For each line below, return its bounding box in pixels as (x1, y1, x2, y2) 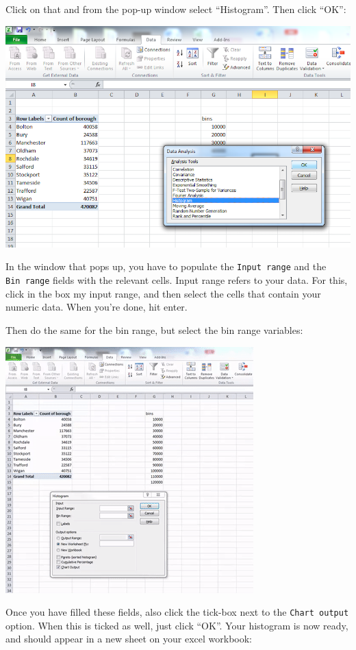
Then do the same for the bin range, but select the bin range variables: (5, 322, 303, 337)
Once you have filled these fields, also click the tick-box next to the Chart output (5, 605, 349, 619)
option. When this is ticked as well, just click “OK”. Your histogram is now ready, (5, 618, 348, 632)
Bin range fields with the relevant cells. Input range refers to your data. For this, (5, 273, 348, 287)
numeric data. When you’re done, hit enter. (5, 300, 188, 314)
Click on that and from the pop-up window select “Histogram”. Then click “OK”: (5, 2, 346, 16)
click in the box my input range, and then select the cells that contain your (5, 286, 321, 300)
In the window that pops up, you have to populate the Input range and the (5, 259, 327, 274)
